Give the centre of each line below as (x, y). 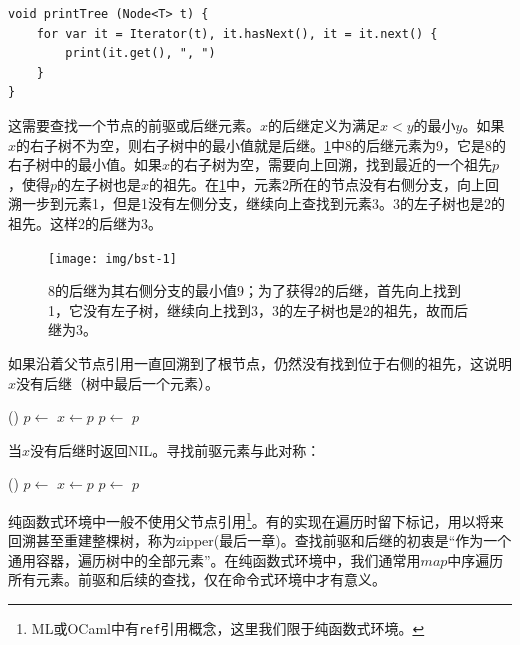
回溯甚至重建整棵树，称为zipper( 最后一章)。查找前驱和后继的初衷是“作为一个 (260, 540)
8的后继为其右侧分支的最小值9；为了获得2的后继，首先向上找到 (254, 290)
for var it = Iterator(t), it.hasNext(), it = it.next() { (237, 33)
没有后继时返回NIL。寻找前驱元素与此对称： (175, 449)
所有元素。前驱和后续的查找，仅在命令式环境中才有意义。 (197, 579)
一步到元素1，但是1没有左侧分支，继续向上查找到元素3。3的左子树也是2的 (263, 203)
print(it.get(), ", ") (140, 53)
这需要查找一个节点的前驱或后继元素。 (134, 124)
